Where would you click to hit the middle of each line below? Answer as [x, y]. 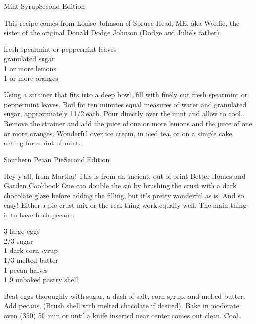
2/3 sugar [19, 240]
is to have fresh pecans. [39, 214]
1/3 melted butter [31, 260]
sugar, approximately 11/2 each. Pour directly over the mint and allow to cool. [123, 114]
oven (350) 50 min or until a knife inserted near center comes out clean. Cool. [122, 315]
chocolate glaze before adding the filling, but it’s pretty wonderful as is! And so [124, 195]
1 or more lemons [30, 68]
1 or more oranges [31, 78]
